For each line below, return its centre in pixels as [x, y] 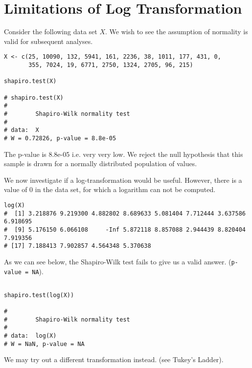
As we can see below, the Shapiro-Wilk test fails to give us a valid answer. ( [118, 261]
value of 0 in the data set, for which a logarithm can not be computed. [110, 189]
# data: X [22, 130]
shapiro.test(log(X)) [39, 295]
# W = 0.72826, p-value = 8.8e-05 [60, 138]
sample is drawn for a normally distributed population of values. [101, 163]
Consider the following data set [51, 32]
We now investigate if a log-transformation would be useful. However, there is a [123, 180]
